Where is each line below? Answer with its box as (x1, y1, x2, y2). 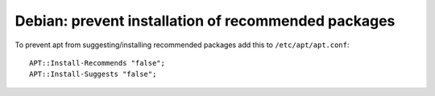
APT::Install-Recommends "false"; (29, 58, 165, 67)
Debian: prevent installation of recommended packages (14, 12, 396, 30)
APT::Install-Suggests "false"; (29, 70, 157, 79)
